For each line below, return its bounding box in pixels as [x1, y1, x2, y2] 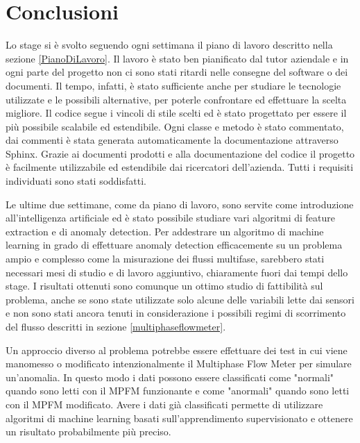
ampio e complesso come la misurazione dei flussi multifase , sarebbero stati [6, 251, 325, 266]
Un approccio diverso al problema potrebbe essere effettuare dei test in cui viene [6, 342, 348, 357]
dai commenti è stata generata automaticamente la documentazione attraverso [6, 133, 338, 147]
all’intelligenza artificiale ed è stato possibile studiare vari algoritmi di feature [6, 210, 335, 225]
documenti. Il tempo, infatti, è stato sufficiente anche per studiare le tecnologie [6, 78, 341, 92]
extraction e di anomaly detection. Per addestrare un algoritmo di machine [6, 224, 324, 238]
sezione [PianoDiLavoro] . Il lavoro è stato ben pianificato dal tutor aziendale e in [6, 51, 349, 65]
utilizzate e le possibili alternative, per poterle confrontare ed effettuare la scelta [6, 92, 347, 106]
